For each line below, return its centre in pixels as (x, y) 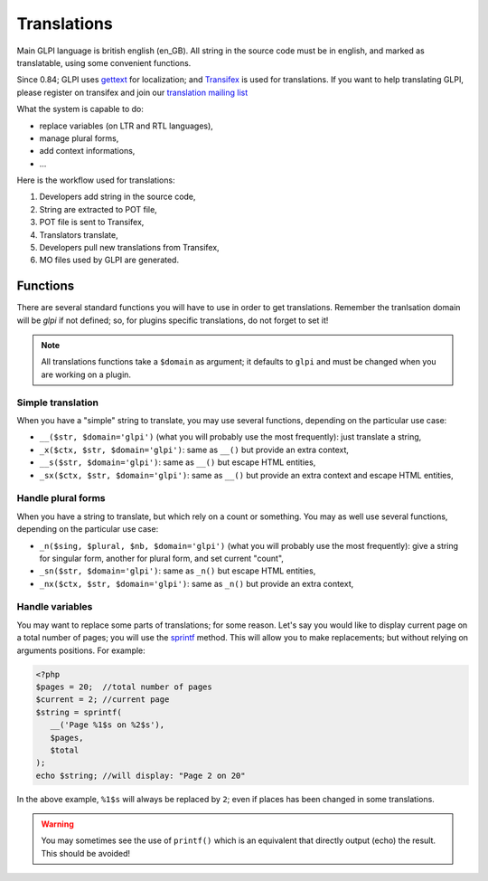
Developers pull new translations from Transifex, (130, 248)
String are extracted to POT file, (98, 209)
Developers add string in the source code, (117, 197)
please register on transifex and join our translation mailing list (132, 92)
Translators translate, (79, 234)
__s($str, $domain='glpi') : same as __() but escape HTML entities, (178, 462)
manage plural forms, (79, 138)
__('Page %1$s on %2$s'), (108, 725)
